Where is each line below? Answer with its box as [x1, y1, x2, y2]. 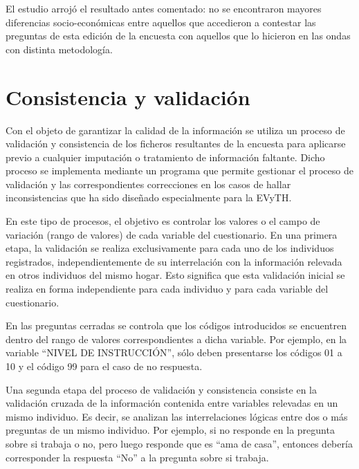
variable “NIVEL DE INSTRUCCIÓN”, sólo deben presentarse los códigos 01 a [6, 345, 342, 360]
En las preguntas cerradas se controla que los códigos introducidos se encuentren [6, 318, 347, 333]
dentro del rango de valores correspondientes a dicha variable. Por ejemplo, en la [6, 331, 347, 346]
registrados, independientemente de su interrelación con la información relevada [6, 254, 342, 268]
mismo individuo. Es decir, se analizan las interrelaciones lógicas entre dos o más [6, 409, 348, 423]
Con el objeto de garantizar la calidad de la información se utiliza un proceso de [6, 122, 345, 137]
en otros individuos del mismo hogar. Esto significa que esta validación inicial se [6, 268, 345, 282]
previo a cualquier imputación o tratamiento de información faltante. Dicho [6, 149, 325, 164]
